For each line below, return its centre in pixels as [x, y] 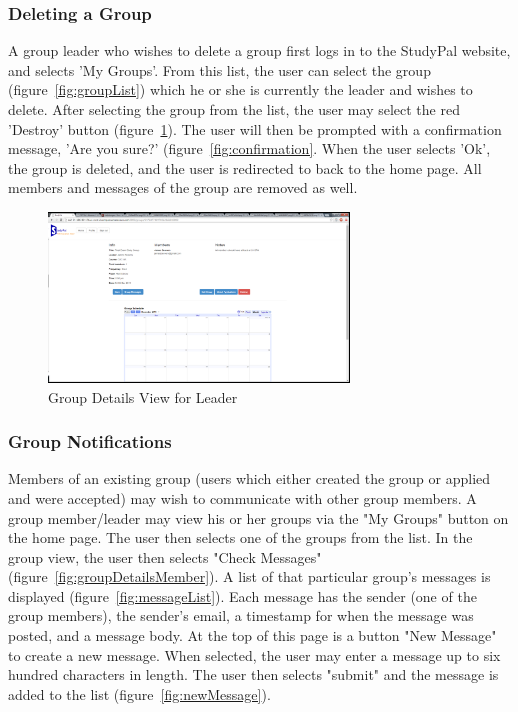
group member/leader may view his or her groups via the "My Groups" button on [258, 517]
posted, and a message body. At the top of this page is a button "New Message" [252, 635]
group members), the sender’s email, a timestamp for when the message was [241, 615]
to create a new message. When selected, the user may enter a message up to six [254, 654]
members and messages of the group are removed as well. [183, 187]
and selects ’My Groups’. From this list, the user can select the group [219, 69]
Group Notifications [90, 441]
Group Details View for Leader [143, 396]
